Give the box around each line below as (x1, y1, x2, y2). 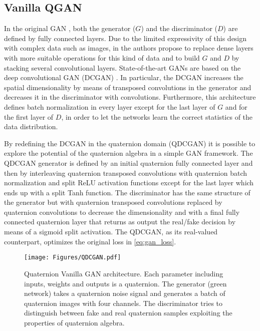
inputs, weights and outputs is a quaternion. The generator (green (24, 278, 227, 288)
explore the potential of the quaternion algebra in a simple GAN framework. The (4, 148, 253, 158)
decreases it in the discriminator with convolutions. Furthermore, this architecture (4, 92, 256, 102)
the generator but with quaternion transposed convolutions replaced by (4, 197, 222, 207)
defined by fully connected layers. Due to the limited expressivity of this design (4, 33, 247, 43)
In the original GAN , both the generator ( (4, 23, 136, 34)
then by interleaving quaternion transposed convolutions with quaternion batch (4, 167, 247, 178)
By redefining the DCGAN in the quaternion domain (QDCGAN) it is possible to (4, 138, 255, 148)
